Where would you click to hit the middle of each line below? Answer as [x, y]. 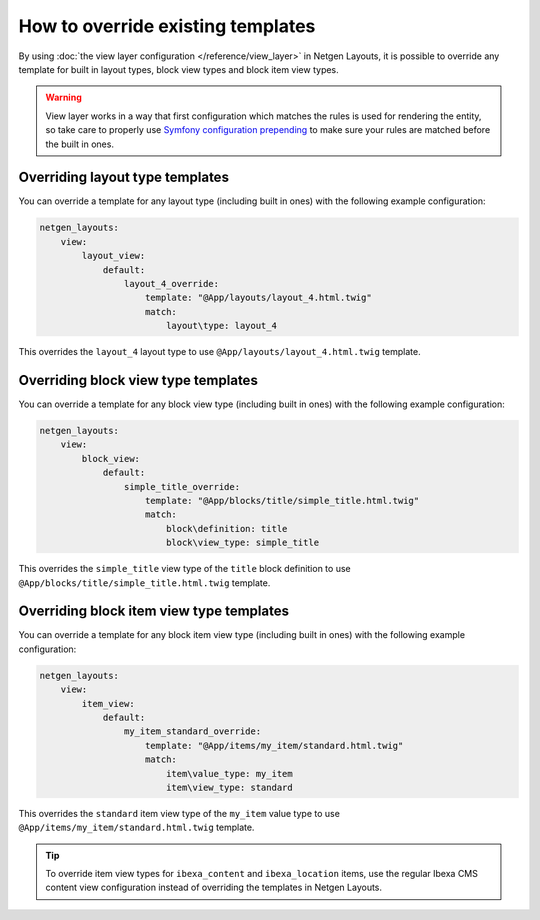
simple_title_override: [181, 486]
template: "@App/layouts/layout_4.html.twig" [258, 298]
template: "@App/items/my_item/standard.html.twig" [274, 745]
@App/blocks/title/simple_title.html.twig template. [144, 582]
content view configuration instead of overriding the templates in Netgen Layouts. [214, 887]
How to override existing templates [167, 26]
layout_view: [113, 256]
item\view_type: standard [229, 787]
